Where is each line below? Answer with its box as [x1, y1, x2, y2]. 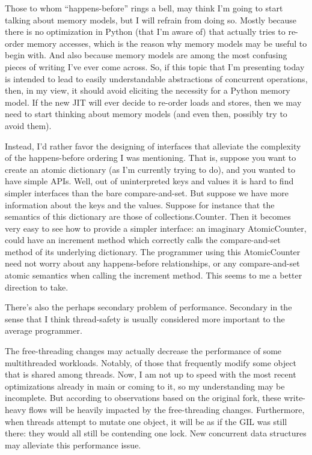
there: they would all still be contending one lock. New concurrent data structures [5, 427, 307, 439]
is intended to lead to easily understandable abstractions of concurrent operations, [5, 72, 308, 85]
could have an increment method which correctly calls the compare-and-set [5, 234, 281, 246]
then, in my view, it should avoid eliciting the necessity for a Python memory [5, 84, 290, 97]
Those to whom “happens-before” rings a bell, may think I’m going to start [5, 2, 283, 14]
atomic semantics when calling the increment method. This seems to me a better [5, 269, 302, 282]
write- [284, 391, 306, 404]
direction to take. [5, 280, 69, 293]
